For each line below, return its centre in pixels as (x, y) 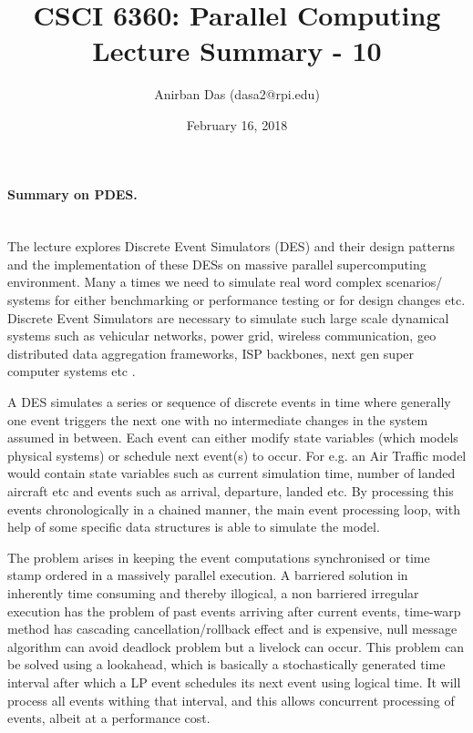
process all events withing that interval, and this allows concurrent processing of (231, 700)
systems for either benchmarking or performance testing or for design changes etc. (236, 300)
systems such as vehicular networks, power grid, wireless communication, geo (222, 336)
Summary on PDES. (72, 193)
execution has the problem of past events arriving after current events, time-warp (234, 611)
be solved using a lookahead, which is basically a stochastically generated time (226, 664)
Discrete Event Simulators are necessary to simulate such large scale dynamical (228, 317)
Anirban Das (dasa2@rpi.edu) (237, 94)
